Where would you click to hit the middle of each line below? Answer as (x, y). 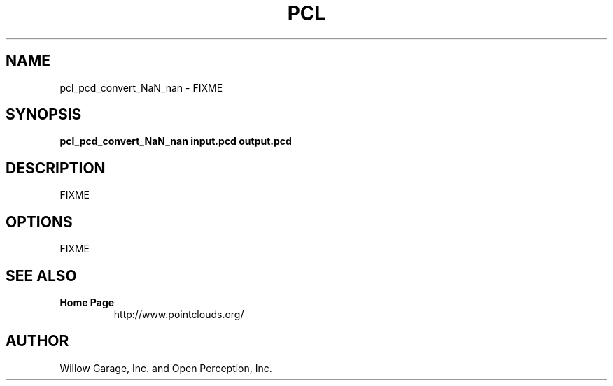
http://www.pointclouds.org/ (179, 314)
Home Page (87, 302)
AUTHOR (37, 341)
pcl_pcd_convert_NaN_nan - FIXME (141, 87)
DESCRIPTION (56, 168)
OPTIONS (39, 222)
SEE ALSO (41, 276)
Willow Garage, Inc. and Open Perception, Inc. (166, 368)
